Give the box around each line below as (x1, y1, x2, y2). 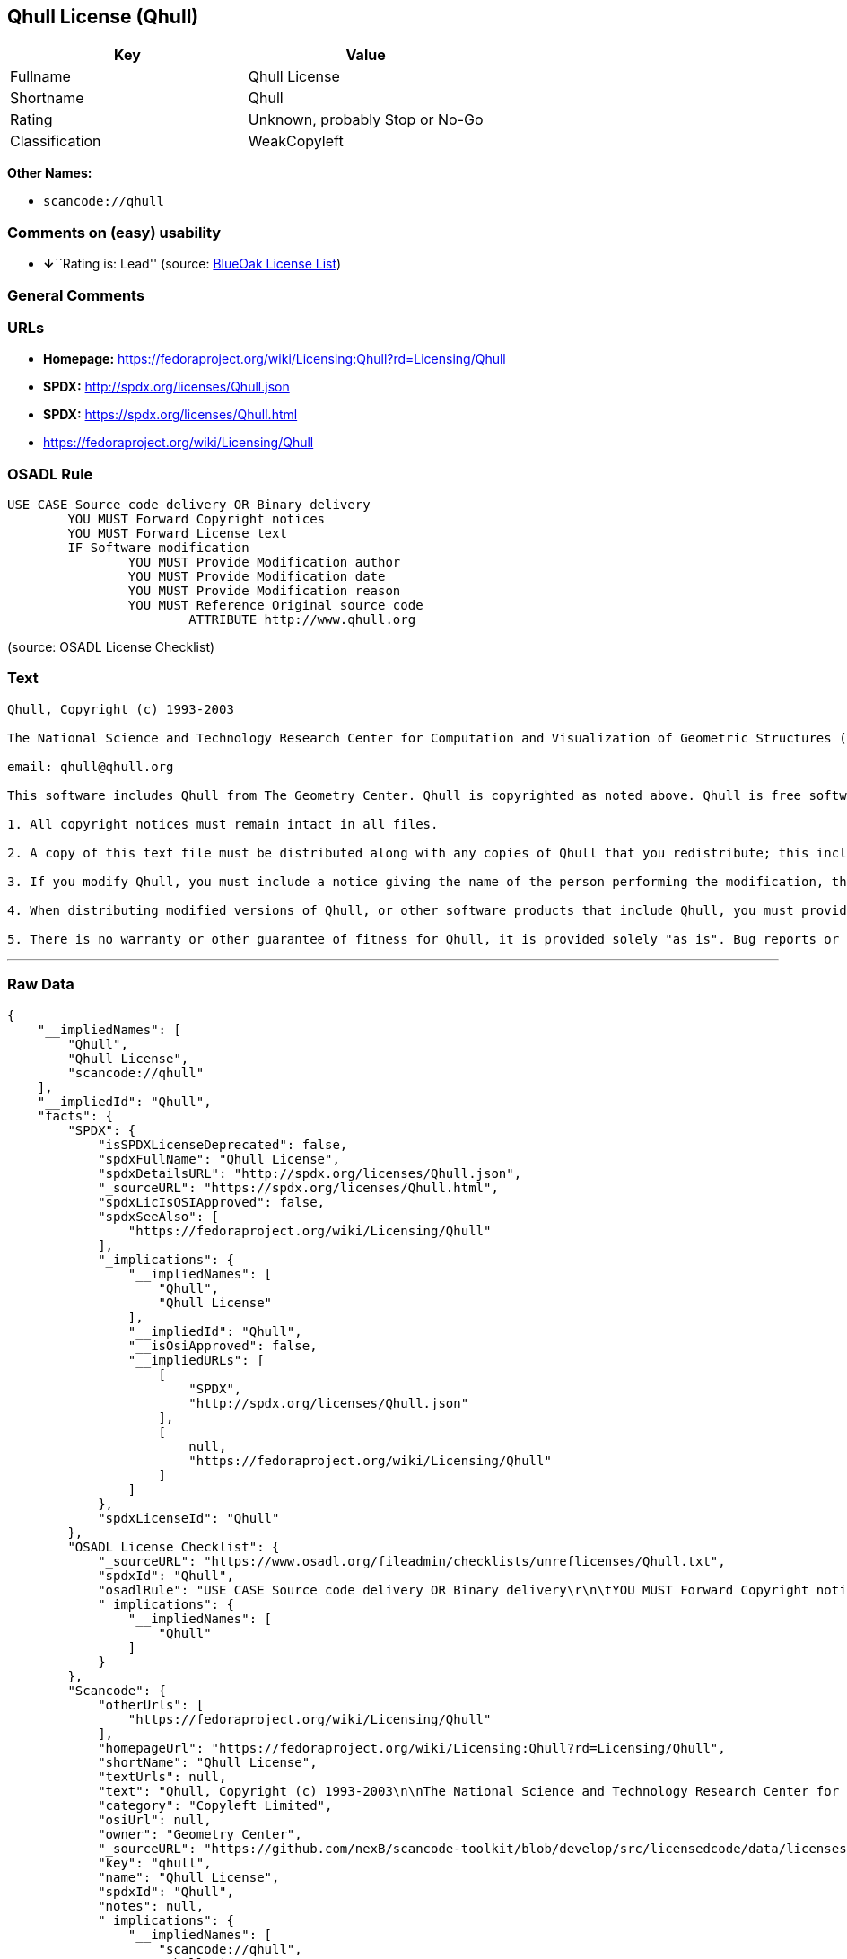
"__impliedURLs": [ (127, 1352, 265, 1367)
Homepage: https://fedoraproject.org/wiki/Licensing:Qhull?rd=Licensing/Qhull (43, 351, 506, 367)
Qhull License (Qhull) (7, 5, 199, 28)
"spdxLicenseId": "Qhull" (98, 1510, 280, 1525)
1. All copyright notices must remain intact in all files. (7, 816, 439, 831)
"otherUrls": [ (98, 1697, 205, 1712)
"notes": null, (98, 1898, 205, 1913)
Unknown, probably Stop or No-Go (248, 110, 484, 129)
